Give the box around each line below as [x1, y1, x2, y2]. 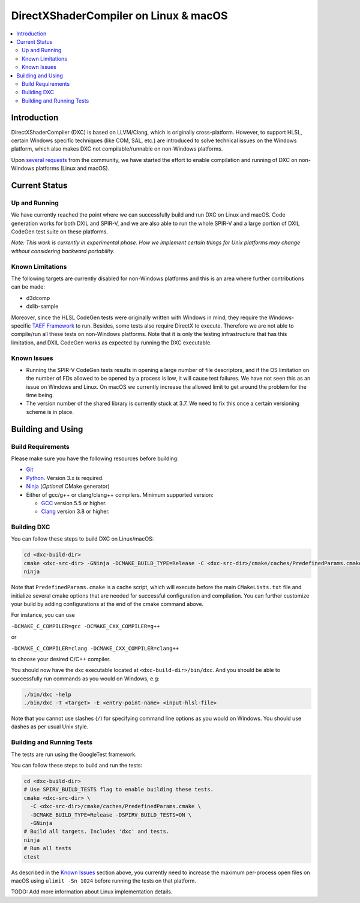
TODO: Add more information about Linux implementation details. [11, 888, 173, 895]
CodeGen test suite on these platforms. [11, 228, 108, 235]
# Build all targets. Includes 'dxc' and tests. [23, 828, 170, 835]
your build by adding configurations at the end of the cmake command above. [11, 601, 204, 607]
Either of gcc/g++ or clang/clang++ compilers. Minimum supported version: [26, 491, 214, 498]
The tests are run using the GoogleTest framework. [11, 751, 137, 758]
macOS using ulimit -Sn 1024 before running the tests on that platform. [11, 877, 196, 884]
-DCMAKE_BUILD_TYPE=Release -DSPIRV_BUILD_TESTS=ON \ [30, 811, 192, 818]
